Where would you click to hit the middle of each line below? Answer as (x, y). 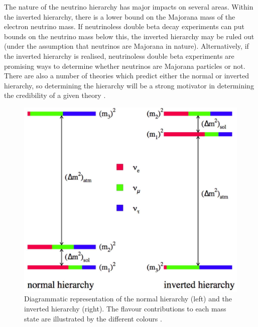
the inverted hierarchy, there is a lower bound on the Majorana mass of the (120, 16)
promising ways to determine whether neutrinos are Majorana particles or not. (125, 66)
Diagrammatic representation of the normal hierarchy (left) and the (128, 299)
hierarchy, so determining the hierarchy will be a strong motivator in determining (129, 85)
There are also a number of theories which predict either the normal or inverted (127, 76)
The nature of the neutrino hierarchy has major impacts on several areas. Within (129, 7)
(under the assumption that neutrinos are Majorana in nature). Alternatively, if (126, 46)
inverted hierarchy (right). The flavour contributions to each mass (125, 308)
